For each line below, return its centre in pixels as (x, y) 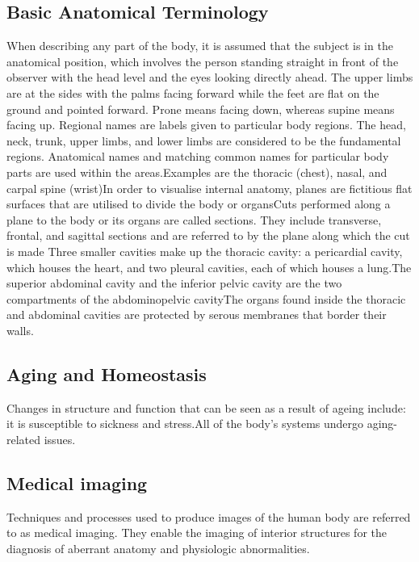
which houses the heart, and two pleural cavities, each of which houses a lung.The (209, 267)
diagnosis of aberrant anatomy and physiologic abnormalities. (158, 548)
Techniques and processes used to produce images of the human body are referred (209, 516)
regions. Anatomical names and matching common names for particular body (198, 156)
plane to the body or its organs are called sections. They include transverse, (194, 219)
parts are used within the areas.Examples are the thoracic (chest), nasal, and (197, 172)
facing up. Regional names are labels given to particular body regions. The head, (206, 125)
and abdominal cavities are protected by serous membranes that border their (197, 315)
